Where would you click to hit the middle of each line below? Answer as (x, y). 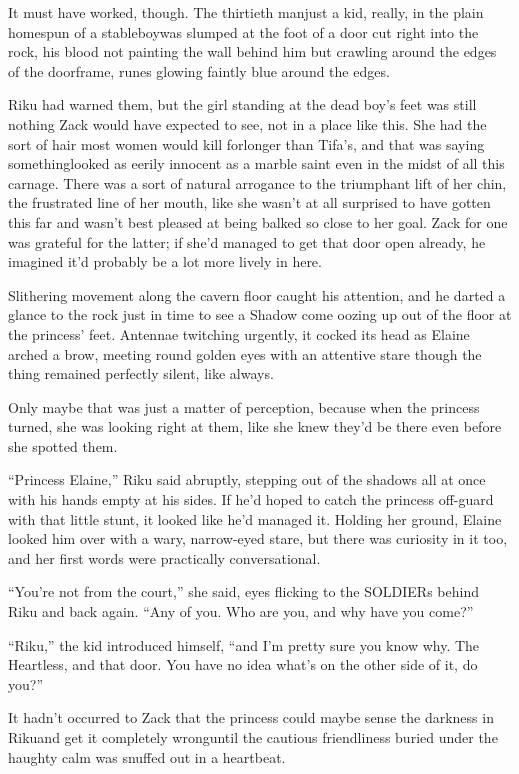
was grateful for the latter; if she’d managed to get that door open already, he (247, 241)
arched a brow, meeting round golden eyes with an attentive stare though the (245, 353)
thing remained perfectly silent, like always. (141, 373)
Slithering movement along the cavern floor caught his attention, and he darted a (257, 294)
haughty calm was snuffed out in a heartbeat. (147, 756)
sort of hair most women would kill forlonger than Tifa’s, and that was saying (246, 143)
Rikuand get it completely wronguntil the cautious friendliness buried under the (253, 737)
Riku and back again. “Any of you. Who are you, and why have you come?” (241, 611)
